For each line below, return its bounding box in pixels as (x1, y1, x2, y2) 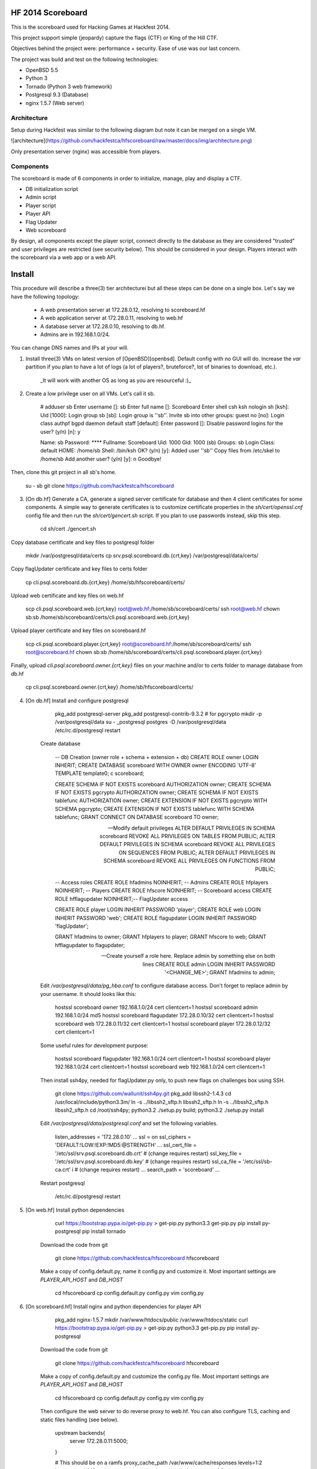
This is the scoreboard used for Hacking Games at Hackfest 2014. (11, 24, 170, 31)
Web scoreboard (25, 227, 66, 234)
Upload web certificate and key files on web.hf (11, 592, 124, 599)
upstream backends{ (55, 1429, 106, 1436)
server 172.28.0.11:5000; (69, 1437, 129, 1445)
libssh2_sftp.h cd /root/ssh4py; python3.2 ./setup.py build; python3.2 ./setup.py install (55, 1106, 264, 1114)
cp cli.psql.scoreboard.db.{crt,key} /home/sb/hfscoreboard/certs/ (25, 579, 185, 586)
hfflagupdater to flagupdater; (55, 941, 126, 948)
